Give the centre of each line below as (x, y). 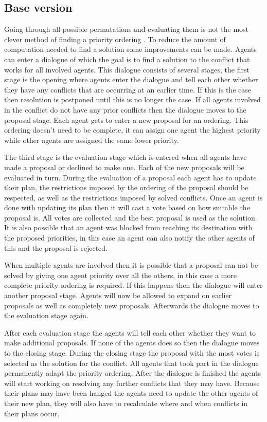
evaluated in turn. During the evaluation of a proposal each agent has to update (130, 177)
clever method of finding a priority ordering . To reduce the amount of (115, 39)
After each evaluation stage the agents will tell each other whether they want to (130, 332)
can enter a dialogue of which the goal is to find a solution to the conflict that (127, 59)
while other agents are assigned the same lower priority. (92, 140)
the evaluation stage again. (46, 315)
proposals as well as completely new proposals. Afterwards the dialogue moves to (132, 305)
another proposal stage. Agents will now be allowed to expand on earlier (118, 295)
